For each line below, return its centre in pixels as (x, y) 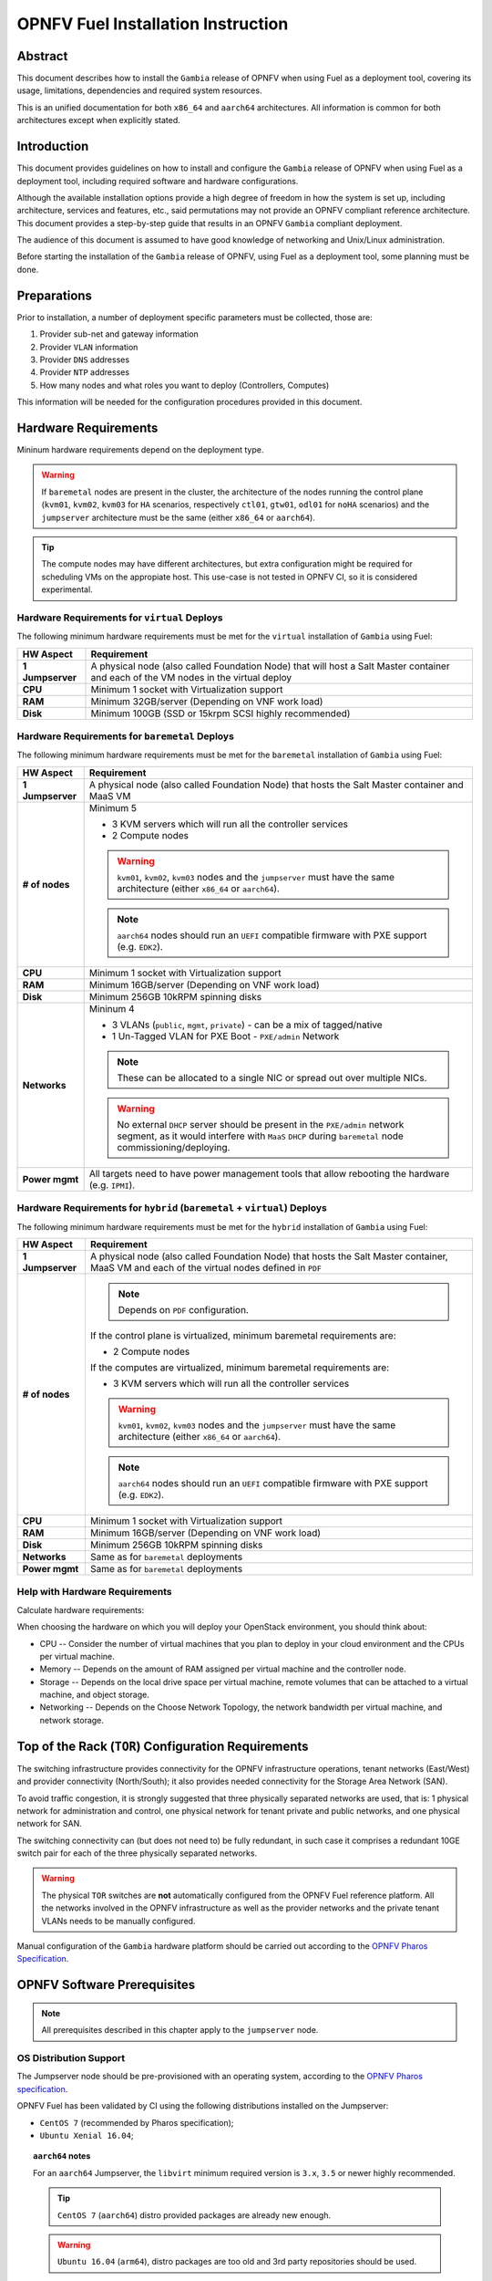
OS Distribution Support (71, 2058)
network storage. (72, 1720)
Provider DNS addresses (85, 359)
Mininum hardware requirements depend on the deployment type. (140, 450)
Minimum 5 (113, 807)
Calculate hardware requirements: (81, 1609)
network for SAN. (49, 1824)
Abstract (42, 56)
